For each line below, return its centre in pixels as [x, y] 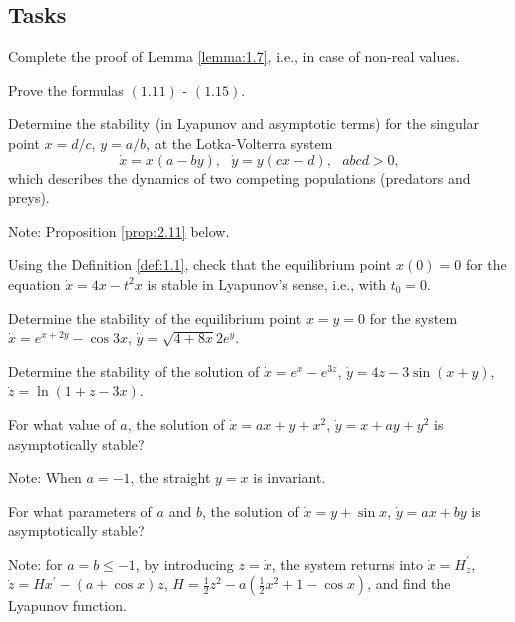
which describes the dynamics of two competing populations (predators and [239, 177]
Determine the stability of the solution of [134, 370]
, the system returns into [347, 563]
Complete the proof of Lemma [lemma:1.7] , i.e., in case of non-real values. [234, 56]
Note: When [45, 477]
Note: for [35, 563]
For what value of [62, 423]
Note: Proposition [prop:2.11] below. [119, 230]
